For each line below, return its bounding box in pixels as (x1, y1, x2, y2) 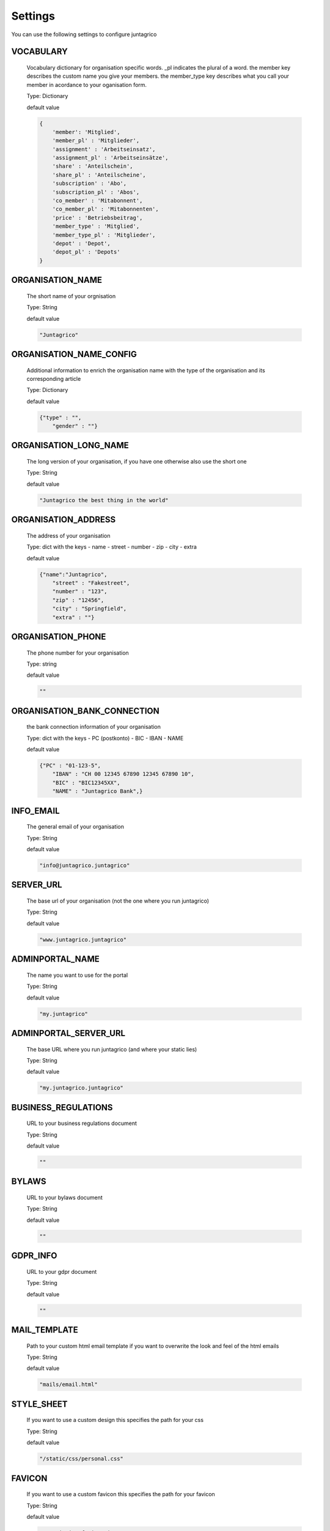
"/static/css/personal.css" (39, 1455, 123, 1462)
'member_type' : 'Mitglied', (52, 223, 140, 230)
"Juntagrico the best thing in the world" (39, 497, 169, 503)
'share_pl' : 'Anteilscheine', (52, 171, 146, 178)
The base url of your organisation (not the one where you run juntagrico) (26, 897, 210, 905)
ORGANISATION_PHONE (11, 631, 106, 642)
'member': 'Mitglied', (52, 129, 120, 135)
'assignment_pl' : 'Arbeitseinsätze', (52, 154, 169, 162)
